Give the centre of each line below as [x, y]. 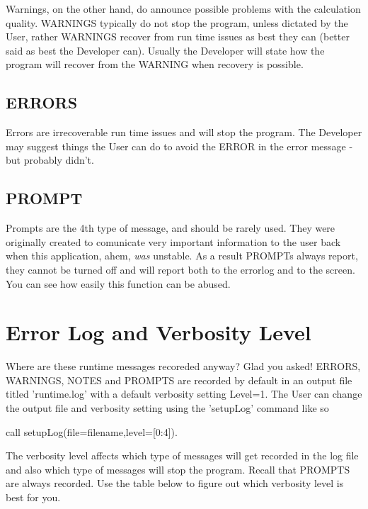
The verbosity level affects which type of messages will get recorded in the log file [182, 455]
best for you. [33, 497]
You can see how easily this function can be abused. [118, 283]
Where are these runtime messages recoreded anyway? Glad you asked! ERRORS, [183, 366]
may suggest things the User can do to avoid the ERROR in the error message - [179, 146]
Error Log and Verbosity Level [159, 332]
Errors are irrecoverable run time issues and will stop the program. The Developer [184, 132]
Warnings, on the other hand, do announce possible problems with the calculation [183, 9]
